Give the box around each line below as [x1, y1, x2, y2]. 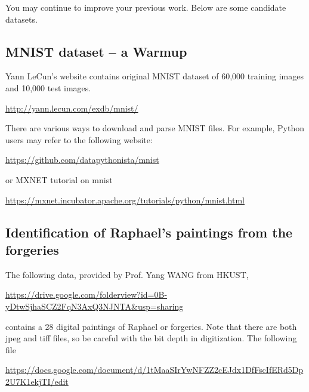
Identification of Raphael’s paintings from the [5, 223, 293, 241]
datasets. [5, 13, 38, 25]
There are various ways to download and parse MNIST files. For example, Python [5, 122, 305, 134]
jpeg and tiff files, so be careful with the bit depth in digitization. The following [5, 332, 297, 344]
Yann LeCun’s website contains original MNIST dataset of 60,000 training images [5, 70, 304, 82]
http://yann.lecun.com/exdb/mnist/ [5, 101, 138, 114]
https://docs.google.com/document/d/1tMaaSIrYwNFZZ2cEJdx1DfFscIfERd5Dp [5, 363, 304, 376]
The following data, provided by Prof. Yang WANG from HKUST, [5, 268, 249, 280]
